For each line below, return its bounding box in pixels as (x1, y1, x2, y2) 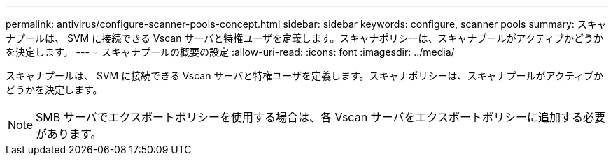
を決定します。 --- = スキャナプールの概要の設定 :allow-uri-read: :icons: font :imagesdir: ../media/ (6, 46, 455, 58)
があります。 (36, 127, 102, 141)
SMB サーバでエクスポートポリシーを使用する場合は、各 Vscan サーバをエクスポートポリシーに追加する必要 (36, 110, 605, 124)
